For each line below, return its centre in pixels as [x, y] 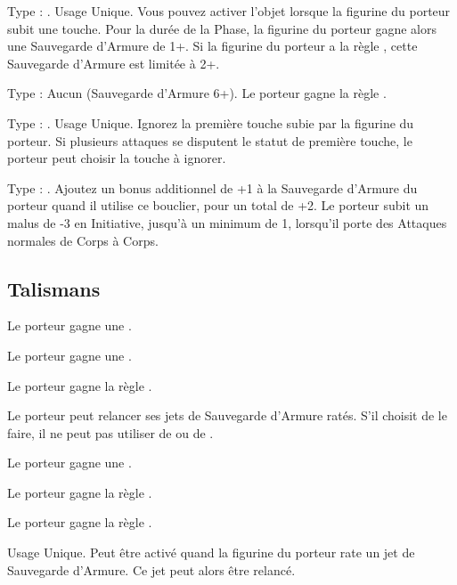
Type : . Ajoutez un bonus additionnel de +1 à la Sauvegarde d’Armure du [212, 187]
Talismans [54, 288]
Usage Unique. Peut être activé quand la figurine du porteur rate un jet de [211, 552]
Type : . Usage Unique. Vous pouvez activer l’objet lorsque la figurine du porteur [229, 11]
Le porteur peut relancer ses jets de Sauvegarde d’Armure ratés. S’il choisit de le [227, 415]
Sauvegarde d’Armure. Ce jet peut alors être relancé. [151, 569]
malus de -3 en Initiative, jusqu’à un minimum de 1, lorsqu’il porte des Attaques [227, 222]
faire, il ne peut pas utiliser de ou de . [110, 432]
